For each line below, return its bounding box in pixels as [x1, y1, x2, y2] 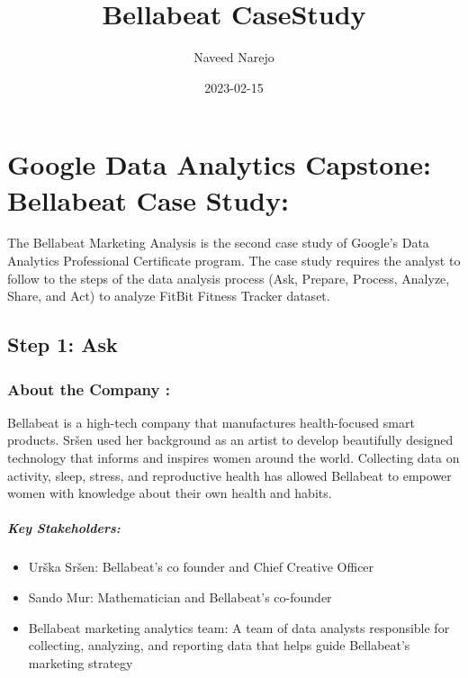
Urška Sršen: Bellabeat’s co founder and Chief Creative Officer [28, 557, 374, 576]
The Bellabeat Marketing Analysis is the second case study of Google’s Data [7, 233, 429, 252]
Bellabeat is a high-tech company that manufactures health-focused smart [7, 412, 415, 431]
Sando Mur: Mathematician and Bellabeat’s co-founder [28, 587, 332, 606]
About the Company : [7, 377, 170, 400]
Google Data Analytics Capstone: [7, 146, 431, 183]
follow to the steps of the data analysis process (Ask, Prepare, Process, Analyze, [7, 268, 450, 287]
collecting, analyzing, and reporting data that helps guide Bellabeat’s [28, 636, 410, 655]
